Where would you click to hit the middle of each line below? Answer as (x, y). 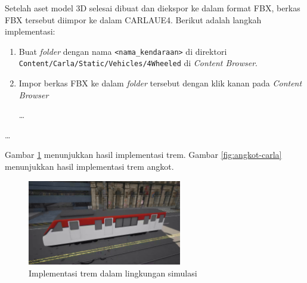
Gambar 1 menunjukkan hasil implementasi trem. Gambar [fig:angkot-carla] (143, 155)
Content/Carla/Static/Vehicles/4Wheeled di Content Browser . (138, 63)
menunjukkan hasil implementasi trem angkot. (89, 167)
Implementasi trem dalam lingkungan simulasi (113, 273)
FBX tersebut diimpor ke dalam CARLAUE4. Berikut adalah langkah (133, 19)
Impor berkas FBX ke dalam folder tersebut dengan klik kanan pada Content (160, 83)
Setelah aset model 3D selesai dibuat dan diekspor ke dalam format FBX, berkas (153, 8)
